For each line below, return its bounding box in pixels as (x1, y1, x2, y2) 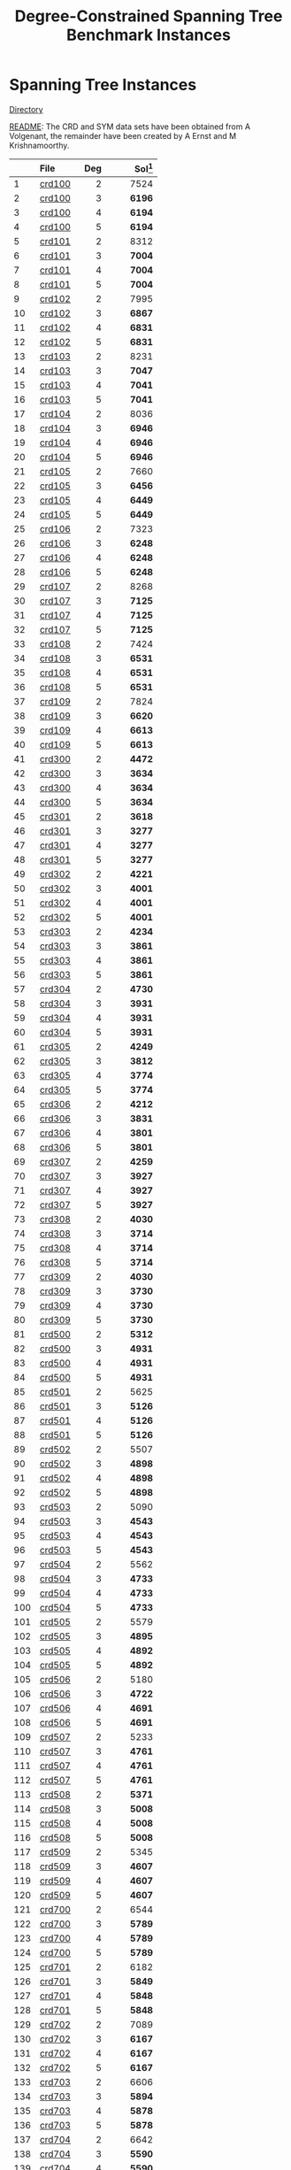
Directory (9, 104, 43, 114)
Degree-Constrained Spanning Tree (14, 6, 283, 27)
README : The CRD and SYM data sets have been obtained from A (9, 121, 250, 132)
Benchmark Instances (65, 25, 232, 45)
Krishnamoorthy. (9, 140, 70, 150)
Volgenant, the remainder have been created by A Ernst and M (9, 130, 237, 141)
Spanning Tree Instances (9, 75, 197, 95)
